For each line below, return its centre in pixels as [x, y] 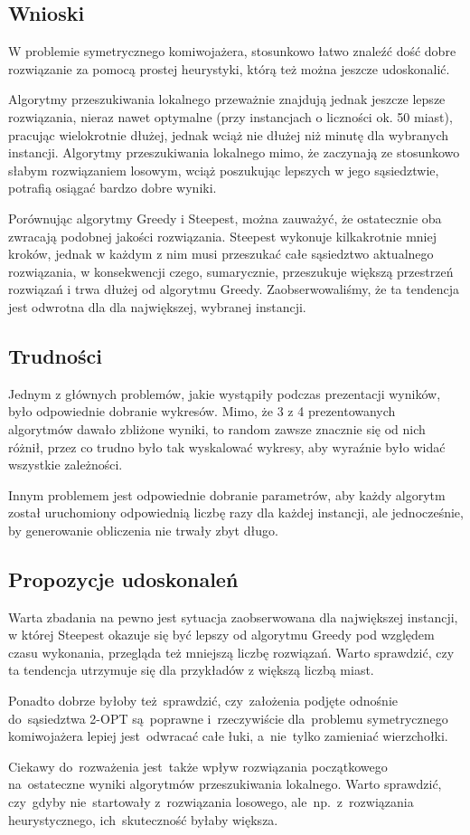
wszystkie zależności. [66, 465]
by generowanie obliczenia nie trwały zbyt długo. [143, 530]
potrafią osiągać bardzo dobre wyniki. [113, 188]
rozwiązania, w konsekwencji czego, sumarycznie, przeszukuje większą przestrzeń [231, 271]
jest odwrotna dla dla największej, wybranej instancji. [157, 306]
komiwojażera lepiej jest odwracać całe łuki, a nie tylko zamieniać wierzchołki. [228, 736]
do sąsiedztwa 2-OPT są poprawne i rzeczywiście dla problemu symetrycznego [228, 718]
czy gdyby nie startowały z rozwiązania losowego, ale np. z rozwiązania [211, 802]
